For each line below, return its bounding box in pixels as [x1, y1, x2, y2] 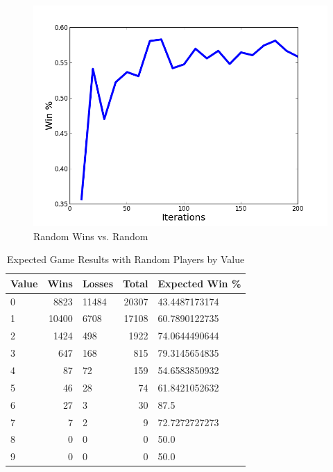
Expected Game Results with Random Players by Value [7, 252, 245, 267]
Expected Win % [157, 276, 241, 290]
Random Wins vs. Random [33, 228, 148, 243]
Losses [82, 276, 114, 290]
